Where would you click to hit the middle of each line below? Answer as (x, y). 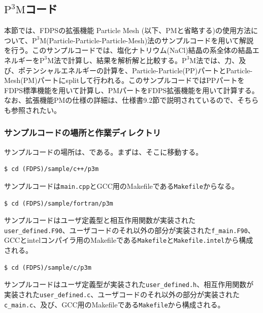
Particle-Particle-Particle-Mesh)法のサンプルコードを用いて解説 (151, 40)
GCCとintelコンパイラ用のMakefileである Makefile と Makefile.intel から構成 (129, 240)
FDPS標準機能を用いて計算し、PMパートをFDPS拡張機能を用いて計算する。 (131, 90)
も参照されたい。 (32, 110)
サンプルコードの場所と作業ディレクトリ (83, 133)
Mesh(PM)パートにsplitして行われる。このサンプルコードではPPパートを (124, 80)
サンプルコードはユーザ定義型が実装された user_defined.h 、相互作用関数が (129, 284)
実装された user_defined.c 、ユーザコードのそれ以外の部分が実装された (122, 294)
